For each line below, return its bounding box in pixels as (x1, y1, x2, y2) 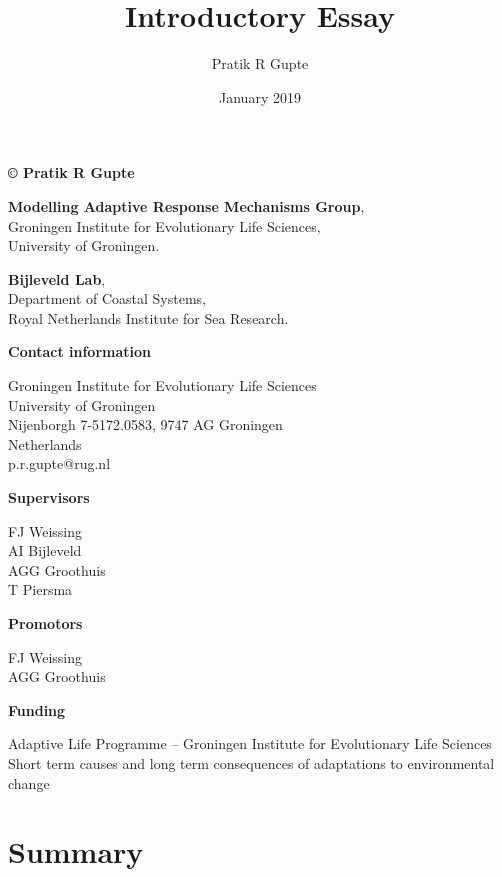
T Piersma (8, 579, 73, 600)
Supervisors (8, 487, 90, 508)
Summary (8, 831, 144, 872)
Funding (8, 699, 66, 720)
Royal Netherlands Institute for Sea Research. (8, 307, 289, 328)
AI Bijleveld (8, 540, 82, 561)
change (8, 772, 50, 793)
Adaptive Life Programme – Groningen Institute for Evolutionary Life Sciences (8, 733, 492, 754)
